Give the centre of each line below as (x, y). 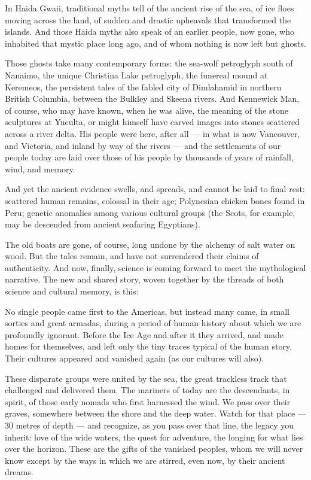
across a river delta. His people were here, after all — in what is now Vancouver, (153, 133)
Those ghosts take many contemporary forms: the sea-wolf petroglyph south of (149, 63)
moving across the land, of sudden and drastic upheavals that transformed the (148, 19)
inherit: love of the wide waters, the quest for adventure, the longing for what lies (154, 437)
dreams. (19, 472)
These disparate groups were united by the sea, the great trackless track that (146, 378)
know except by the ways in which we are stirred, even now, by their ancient (145, 460)
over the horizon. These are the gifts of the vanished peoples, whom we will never (154, 449)
